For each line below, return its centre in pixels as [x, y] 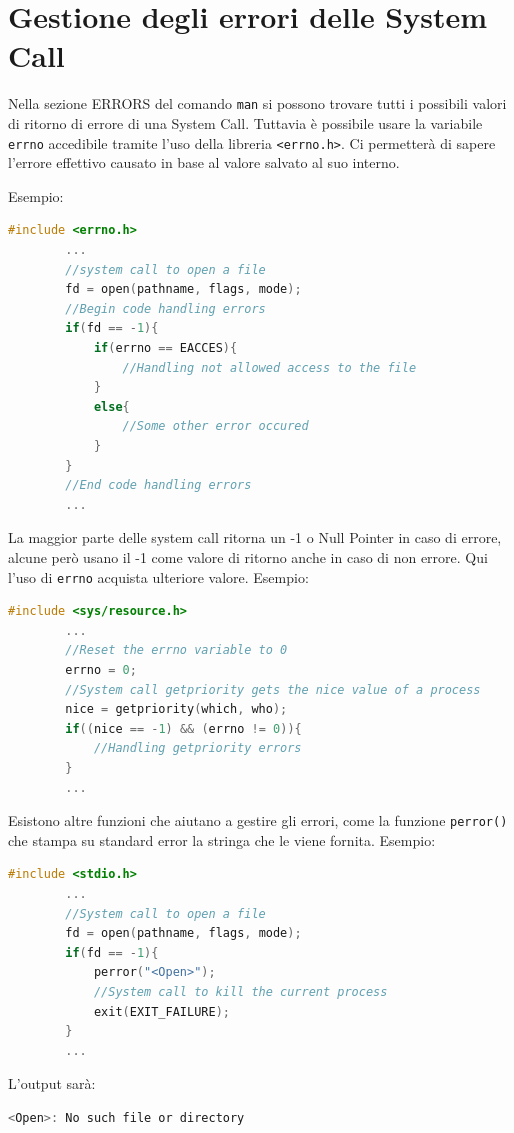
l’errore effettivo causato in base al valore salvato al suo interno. [204, 162]
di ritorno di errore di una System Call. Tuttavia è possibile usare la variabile [245, 122]
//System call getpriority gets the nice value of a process [273, 689]
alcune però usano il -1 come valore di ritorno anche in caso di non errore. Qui [248, 556]
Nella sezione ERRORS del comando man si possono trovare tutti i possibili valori [257, 103]
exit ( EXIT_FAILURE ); [161, 1011]
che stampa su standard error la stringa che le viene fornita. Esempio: [222, 839]
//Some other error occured [215, 426]
